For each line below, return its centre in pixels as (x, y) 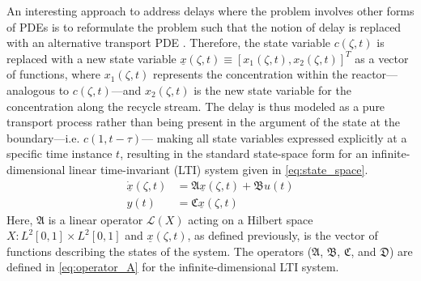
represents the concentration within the (250, 74)
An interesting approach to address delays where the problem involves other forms (210, 11)
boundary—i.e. (43, 137)
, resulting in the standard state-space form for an (244, 153)
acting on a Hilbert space (251, 219)
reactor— (375, 74)
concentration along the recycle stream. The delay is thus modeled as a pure (196, 106)
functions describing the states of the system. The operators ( (159, 251)
